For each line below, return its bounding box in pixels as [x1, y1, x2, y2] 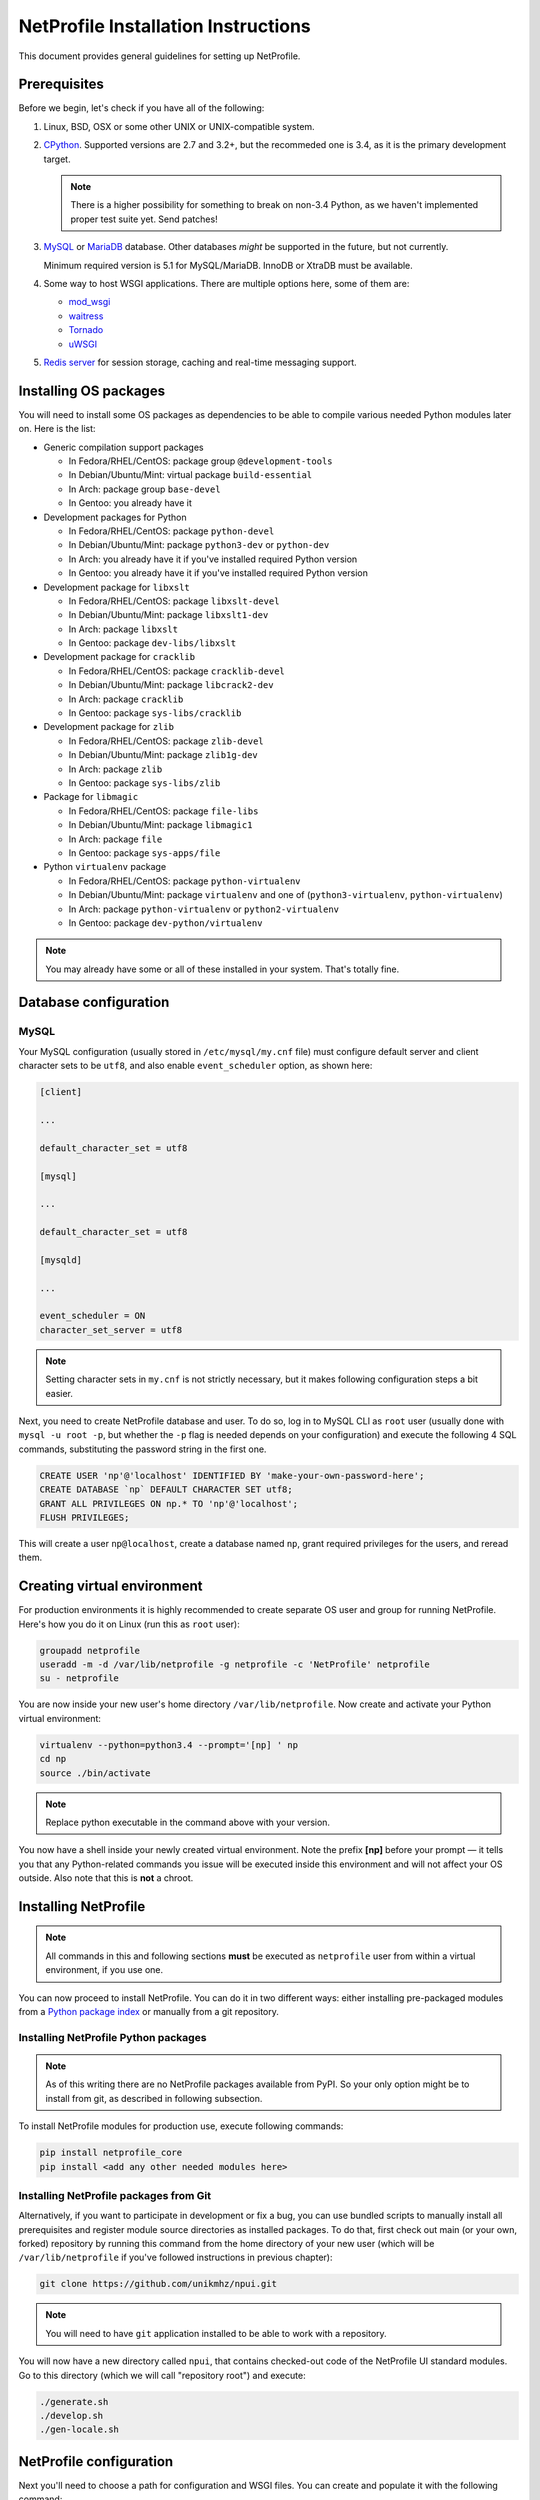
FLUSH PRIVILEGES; [39, 1511, 130, 1523]
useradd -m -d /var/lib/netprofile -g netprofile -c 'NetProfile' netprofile [39, 1658, 430, 1670]
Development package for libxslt [43, 581, 190, 593]
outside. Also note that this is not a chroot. [18, 1872, 194, 1884]
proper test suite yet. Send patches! [70, 213, 219, 225]
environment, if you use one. [45, 1964, 164, 1976]
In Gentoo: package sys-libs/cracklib [68, 707, 242, 719]
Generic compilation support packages [43, 441, 204, 453]
